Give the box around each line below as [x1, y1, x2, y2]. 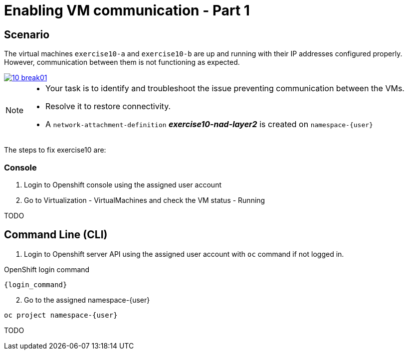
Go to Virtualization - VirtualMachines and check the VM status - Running [24, 195, 265, 204]
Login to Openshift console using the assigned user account [24, 180, 221, 189]
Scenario [4, 28, 50, 41]
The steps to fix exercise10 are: [4, 146, 106, 155]
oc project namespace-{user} [4, 311, 118, 319]
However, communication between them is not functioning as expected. [4, 58, 240, 67]
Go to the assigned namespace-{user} [24, 295, 150, 304]
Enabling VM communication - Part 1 [4, 2, 250, 19]
